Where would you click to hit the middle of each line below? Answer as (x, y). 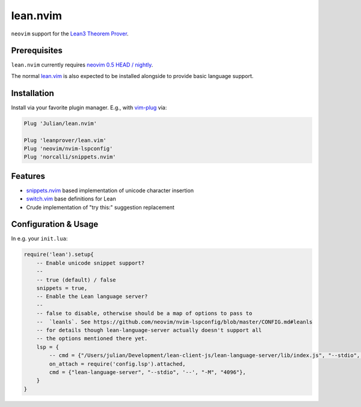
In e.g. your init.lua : (39, 239)
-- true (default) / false (76, 280)
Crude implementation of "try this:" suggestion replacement (100, 207)
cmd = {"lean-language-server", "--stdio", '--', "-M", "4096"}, (147, 372)
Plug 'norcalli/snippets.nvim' (70, 157)
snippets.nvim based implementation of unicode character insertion (110, 190)
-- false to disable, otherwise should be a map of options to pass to (144, 313)
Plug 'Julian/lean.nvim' (60, 123)
